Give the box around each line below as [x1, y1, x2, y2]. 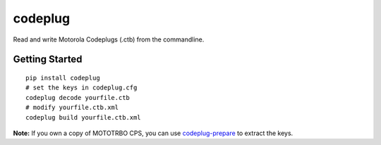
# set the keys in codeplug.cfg [25, 84, 138, 92]
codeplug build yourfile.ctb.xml [25, 113, 141, 121]
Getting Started [13, 53, 83, 65]
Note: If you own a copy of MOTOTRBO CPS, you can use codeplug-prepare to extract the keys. [13, 129, 294, 137]
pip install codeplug [25, 74, 100, 82]
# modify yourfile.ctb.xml [25, 103, 119, 112]
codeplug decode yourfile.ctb [25, 94, 131, 101]
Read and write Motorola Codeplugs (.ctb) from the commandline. [13, 35, 205, 44]
